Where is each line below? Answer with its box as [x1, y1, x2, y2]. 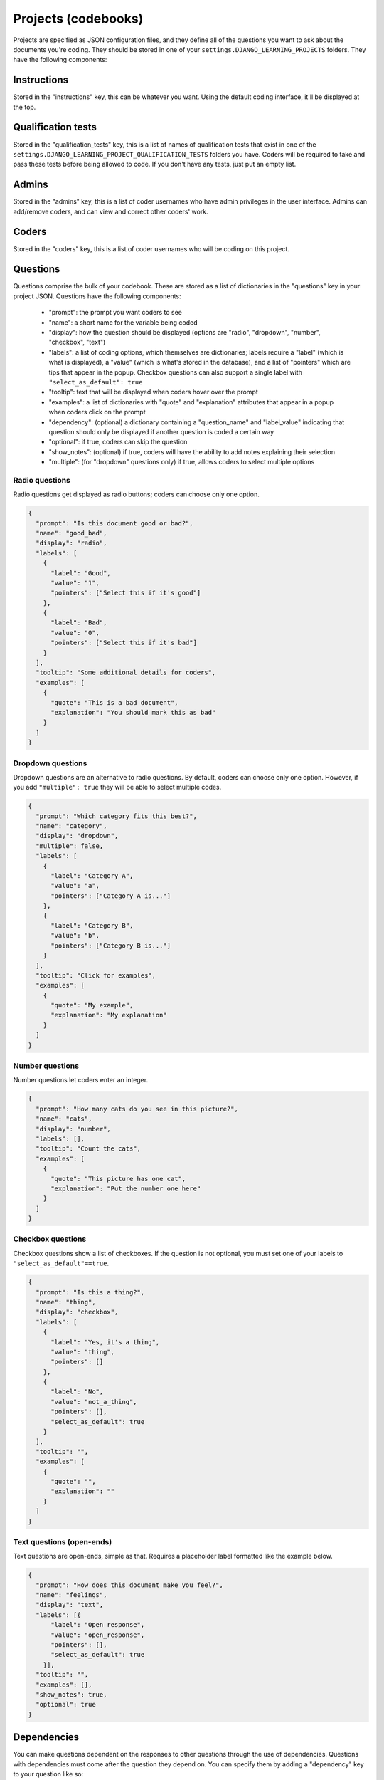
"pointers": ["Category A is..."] [50, 891, 171, 900]
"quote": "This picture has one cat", [50, 1175, 186, 1183]
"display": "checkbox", [36, 1308, 119, 1316]
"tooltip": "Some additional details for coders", [36, 669, 216, 676]
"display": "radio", [36, 539, 107, 548]
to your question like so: [13, 1770, 84, 1779]
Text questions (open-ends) [13, 1536, 112, 1546]
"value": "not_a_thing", [50, 1398, 138, 1405]
